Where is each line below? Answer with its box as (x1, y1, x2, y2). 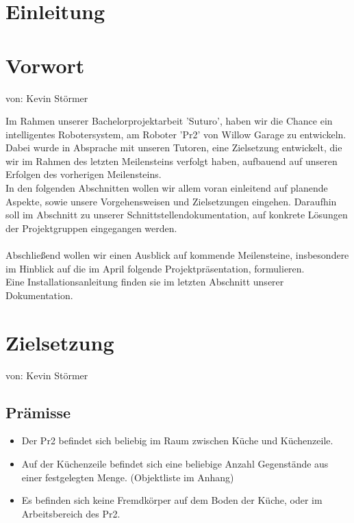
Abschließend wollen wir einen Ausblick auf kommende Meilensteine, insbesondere (5, 248, 349, 262)
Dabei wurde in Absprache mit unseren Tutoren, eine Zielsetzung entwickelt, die (5, 140, 342, 155)
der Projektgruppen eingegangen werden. (5, 220, 177, 235)
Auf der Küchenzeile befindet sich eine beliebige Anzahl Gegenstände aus (21, 456, 329, 470)
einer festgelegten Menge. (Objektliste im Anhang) (21, 470, 234, 484)
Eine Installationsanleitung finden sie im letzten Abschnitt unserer (5, 275, 284, 289)
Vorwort (5, 51, 85, 79)
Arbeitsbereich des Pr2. (21, 506, 121, 520)
